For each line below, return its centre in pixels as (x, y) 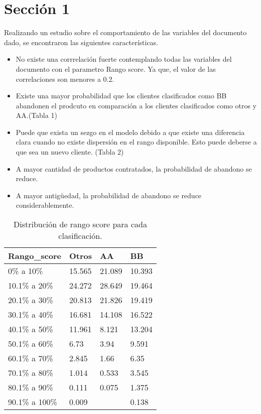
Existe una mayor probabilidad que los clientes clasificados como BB (121, 96)
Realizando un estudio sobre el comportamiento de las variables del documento (125, 32)
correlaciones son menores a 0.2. (65, 79)
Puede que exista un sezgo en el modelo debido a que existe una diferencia (130, 132)
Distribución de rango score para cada (80, 224)
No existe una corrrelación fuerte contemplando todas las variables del (124, 59)
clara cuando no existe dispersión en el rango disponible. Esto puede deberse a (136, 142)
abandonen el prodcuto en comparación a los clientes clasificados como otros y (136, 105)
